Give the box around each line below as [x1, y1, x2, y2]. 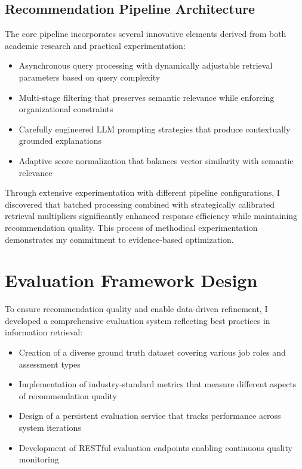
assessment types [19, 357, 81, 370]
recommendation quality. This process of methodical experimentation [5, 221, 258, 233]
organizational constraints [19, 103, 113, 115]
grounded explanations [19, 134, 102, 147]
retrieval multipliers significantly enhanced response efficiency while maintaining [5, 209, 298, 222]
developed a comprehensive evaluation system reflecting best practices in [5, 314, 270, 326]
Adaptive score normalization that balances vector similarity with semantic [19, 154, 294, 166]
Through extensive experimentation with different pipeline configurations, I [5, 186, 280, 199]
